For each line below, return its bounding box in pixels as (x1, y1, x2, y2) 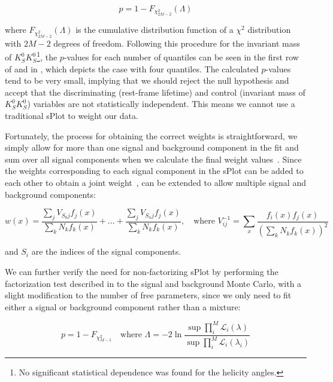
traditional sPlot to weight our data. (5, 109, 138, 122)
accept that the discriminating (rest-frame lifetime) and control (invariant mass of (5, 85, 305, 98)
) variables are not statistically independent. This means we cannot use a (27, 97, 295, 110)
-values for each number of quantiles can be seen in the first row (63, 51, 299, 63)
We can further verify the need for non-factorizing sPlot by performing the (5, 265, 278, 277)
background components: (5, 188, 96, 200)
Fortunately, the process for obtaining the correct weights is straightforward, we (5, 129, 298, 142)
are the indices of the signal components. (31, 245, 181, 258)
